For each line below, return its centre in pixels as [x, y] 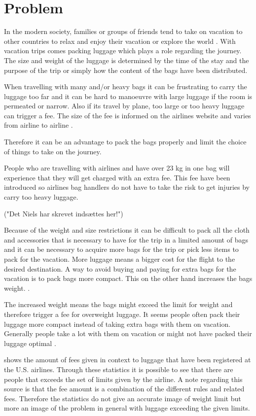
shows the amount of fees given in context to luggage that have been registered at [128, 360]
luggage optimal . [30, 343]
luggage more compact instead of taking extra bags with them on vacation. [117, 324]
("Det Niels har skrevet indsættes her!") [64, 213]
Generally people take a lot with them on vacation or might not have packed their [128, 333]
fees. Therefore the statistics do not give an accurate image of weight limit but [123, 398]
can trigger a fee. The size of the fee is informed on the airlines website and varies [128, 115]
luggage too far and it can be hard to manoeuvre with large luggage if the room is [128, 96]
